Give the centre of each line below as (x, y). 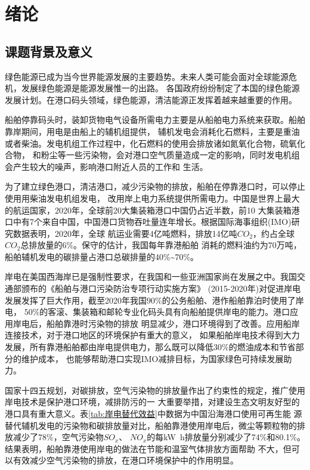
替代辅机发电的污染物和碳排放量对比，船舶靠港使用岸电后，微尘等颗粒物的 (151, 425)
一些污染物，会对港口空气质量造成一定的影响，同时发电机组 (183, 155)
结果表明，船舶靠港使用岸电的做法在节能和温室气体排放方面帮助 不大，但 (148, 448)
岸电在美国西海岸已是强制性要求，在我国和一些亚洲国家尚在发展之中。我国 (151, 276)
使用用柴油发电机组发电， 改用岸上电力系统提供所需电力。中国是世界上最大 (152, 198)
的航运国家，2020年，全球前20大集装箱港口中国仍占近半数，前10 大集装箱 (148, 210)
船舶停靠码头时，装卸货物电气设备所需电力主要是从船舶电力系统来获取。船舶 (155, 120)
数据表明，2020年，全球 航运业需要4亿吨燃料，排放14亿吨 (125, 233)
